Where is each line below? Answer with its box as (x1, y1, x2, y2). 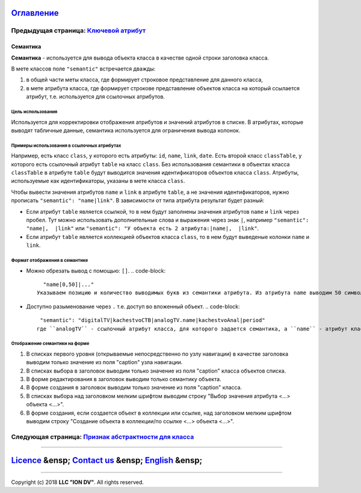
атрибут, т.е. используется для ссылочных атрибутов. (26, 93, 165, 101)
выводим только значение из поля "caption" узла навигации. (26, 359, 183, 366)
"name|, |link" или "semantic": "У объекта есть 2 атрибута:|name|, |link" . (26, 225, 259, 232)
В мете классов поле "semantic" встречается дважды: (11, 65, 156, 72)
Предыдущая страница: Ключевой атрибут (11, 26, 146, 35)
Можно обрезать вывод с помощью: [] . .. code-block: (26, 267, 165, 274)
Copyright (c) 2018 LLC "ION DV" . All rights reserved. (11, 479, 144, 486)
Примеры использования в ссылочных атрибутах (11, 142, 122, 149)
